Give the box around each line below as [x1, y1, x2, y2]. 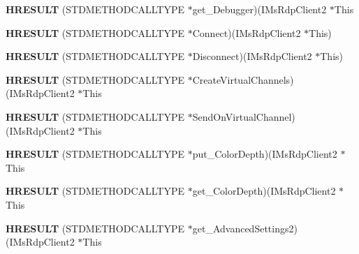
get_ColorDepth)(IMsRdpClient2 [192, 184, 336, 198]
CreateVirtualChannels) [192, 72, 294, 87]
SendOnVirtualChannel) [192, 109, 295, 124]
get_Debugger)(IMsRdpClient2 [192, 2, 327, 16]
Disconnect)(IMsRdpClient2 [192, 49, 312, 63]
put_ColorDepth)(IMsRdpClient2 [192, 147, 337, 161]
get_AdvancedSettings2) [192, 221, 298, 235]
